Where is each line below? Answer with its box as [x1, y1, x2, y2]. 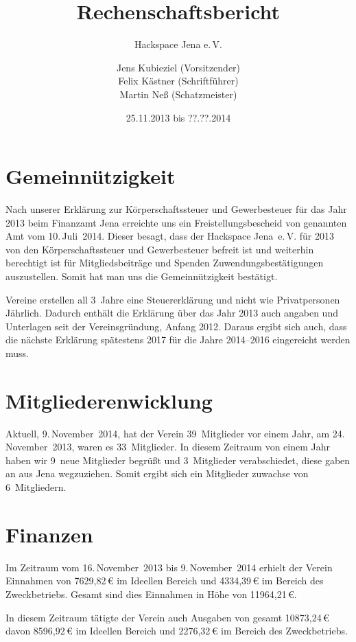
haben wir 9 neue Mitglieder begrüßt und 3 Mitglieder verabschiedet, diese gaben [5, 452, 351, 467]
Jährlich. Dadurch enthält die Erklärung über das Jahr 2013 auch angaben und [5, 306, 338, 320]
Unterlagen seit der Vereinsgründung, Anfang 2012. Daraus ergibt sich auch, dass [5, 319, 347, 333]
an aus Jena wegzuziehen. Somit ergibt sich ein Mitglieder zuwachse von [5, 466, 309, 481]
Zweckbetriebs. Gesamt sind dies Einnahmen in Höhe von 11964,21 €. [5, 586, 297, 601]
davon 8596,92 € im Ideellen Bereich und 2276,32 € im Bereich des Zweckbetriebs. [5, 623, 348, 638]
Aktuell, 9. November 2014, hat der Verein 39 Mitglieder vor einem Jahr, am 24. [5, 426, 345, 440]
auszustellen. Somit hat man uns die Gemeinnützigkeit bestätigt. [5, 269, 278, 283]
